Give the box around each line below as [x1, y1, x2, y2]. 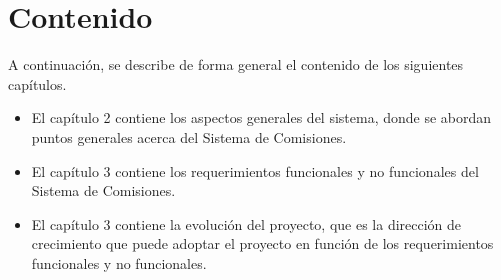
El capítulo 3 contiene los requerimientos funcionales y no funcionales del [31, 160, 479, 181]
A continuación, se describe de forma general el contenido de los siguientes [8, 54, 464, 75]
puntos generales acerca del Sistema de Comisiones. [31, 126, 347, 147]
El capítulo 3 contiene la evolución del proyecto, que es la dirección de [31, 213, 462, 234]
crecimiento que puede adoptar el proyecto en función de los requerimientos [31, 233, 494, 254]
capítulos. [8, 73, 67, 94]
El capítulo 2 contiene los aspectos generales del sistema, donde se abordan [31, 107, 492, 128]
